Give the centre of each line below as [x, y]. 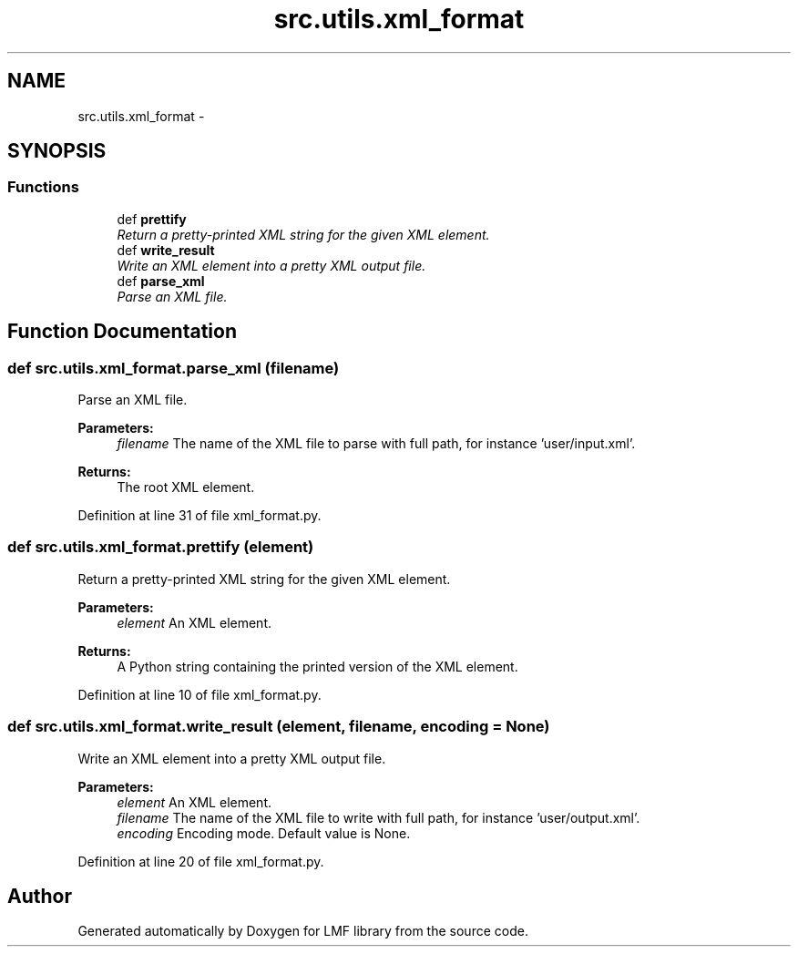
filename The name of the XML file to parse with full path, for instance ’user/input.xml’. [376, 444]
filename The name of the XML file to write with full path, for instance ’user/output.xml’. [379, 817]
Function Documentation [122, 332]
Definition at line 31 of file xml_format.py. [199, 516]
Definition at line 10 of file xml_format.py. [199, 694]
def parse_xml [161, 281]
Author [40, 896]
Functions [43, 187]
